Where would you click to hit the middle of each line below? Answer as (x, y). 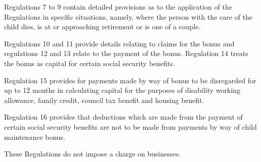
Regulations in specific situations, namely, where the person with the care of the (128, 16)
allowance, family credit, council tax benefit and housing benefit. (104, 100)
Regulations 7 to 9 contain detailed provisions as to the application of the (118, 7)
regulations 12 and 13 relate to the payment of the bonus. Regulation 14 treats (126, 53)
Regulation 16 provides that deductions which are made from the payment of (123, 117)
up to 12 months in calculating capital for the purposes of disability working (122, 90)
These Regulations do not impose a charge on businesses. (93, 154)
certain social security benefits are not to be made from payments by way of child (130, 126)
